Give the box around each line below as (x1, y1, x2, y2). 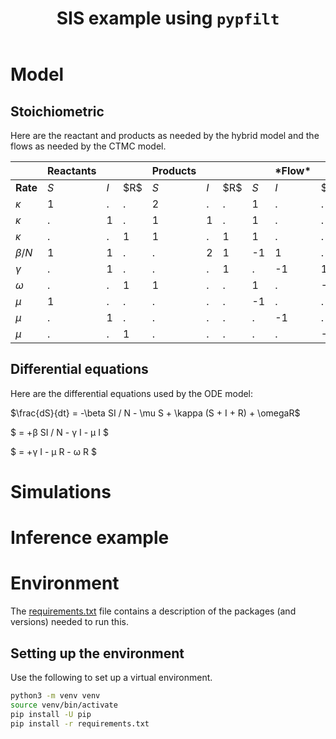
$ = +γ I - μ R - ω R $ (10, 445, 97, 457)
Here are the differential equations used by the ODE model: (10, 387, 254, 399)
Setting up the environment (10, 645, 185, 662)
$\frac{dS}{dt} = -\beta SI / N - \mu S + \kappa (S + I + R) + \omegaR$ (10, 407, 301, 419)
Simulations (10, 481, 112, 503)
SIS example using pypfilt (56, 7, 280, 30)
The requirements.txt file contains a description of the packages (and (10, 605, 297, 617)
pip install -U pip (10, 709, 92, 719)
